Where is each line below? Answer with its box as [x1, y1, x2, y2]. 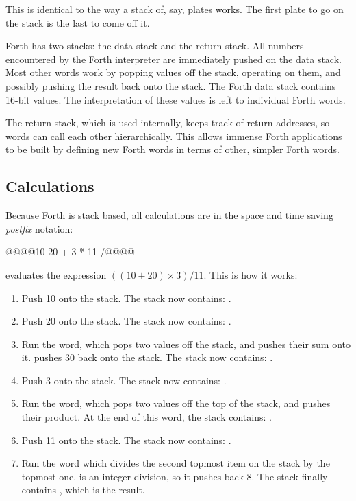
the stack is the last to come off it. [5, 15, 150, 30]
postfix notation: [5, 221, 73, 235]
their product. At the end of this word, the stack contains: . [21, 410, 272, 424]
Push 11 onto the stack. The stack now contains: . [21, 432, 231, 447]
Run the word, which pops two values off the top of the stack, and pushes [21, 396, 331, 410]
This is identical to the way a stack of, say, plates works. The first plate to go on [5, 2, 344, 16]
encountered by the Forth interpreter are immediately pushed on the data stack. [5, 51, 342, 66]
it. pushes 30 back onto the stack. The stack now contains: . [21, 350, 273, 364]
